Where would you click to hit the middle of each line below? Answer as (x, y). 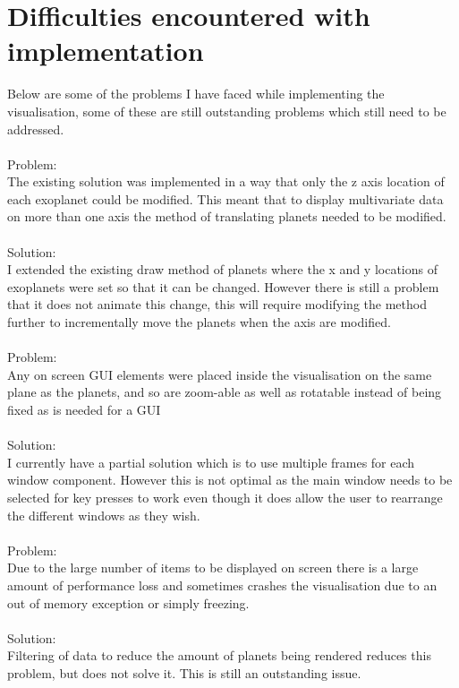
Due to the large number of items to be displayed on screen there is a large (213, 568)
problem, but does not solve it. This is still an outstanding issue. (184, 672)
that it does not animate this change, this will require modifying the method (217, 304)
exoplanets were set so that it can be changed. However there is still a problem (223, 286)
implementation (106, 51)
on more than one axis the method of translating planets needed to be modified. (227, 216)
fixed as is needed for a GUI (84, 409)
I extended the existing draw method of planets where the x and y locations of (222, 269)
